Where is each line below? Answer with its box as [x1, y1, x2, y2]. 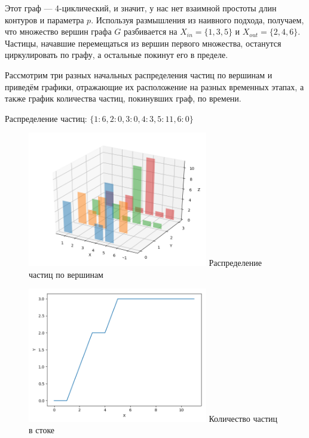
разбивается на [123, 25, 178, 38]
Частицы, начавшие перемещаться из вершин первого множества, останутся [5, 36, 282, 49]
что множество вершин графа [5, 25, 112, 38]
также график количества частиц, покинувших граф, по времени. [5, 92, 241, 105]
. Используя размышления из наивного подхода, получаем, [91, 13, 304, 26]
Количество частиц [209, 412, 278, 424]
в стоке [29, 424, 55, 436]
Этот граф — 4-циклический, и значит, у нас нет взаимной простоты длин [5, 2, 277, 14]
